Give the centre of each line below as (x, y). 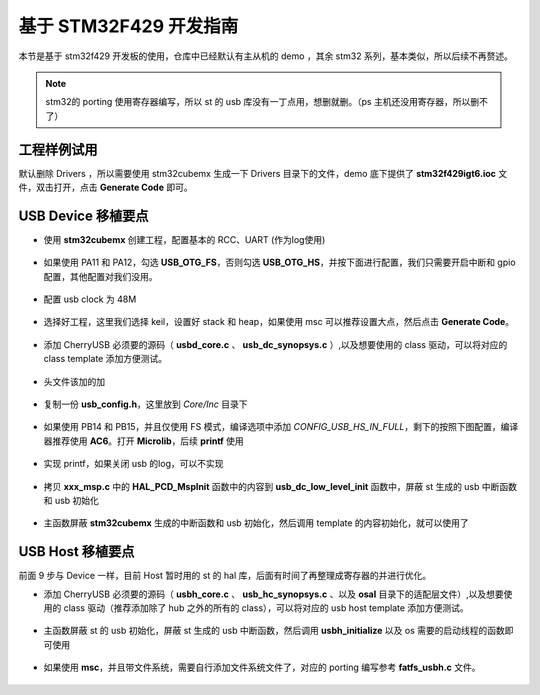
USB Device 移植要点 (83, 215)
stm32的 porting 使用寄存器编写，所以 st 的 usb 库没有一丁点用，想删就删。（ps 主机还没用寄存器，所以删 (262, 102)
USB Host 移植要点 (76, 551)
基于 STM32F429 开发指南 (128, 26)
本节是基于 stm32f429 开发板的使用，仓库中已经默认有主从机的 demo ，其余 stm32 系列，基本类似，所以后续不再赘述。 (266, 56)
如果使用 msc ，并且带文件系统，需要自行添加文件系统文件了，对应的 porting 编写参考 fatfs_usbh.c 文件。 (262, 667)
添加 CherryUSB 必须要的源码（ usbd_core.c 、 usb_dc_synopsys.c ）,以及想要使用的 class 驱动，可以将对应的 (275, 344)
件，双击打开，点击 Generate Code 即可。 (106, 187)
